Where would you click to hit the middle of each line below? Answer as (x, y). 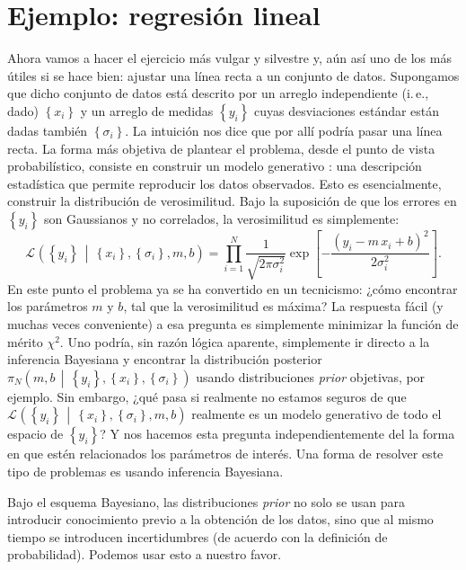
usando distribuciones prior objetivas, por (311, 376)
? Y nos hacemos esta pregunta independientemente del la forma (277, 434)
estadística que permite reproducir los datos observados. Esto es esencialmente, (224, 183)
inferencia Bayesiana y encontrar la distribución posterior (165, 359)
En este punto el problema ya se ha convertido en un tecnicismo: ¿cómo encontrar (233, 288)
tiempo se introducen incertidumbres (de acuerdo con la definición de (198, 536)
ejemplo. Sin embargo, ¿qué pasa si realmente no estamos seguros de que (207, 396)
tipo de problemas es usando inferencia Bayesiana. (145, 471)
